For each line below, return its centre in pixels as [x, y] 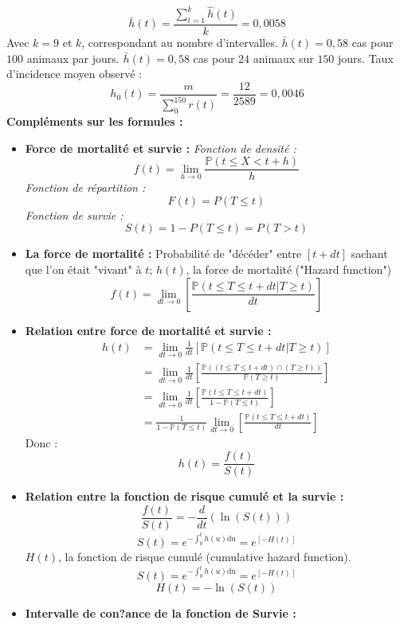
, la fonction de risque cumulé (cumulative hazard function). [204, 557]
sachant [369, 253]
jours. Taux [366, 58]
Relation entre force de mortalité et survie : [148, 330]
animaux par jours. [73, 58]
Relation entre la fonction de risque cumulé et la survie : [184, 496]
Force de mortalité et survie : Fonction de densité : [161, 148]
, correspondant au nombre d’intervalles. [180, 43]
